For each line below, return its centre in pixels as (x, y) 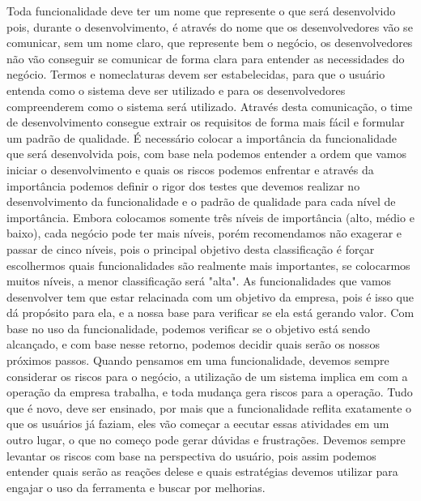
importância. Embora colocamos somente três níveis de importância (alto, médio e (210, 217)
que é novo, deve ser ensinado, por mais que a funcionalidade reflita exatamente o (209, 407)
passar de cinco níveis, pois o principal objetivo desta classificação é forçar (191, 248)
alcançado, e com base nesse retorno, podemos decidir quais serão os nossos (193, 344)
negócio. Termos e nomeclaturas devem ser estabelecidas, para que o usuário (196, 74)
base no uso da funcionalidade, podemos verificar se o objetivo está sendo (188, 328)
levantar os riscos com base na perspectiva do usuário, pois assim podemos (191, 455)
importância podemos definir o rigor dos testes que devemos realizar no (183, 185)
